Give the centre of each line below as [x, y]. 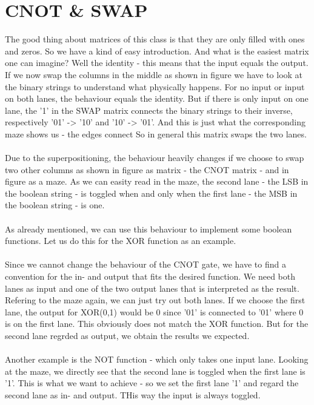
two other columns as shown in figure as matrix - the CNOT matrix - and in [147, 169]
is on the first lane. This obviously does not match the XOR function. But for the [157, 324]
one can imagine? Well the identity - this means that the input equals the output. [157, 63]
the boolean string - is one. [55, 205]
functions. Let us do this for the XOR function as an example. [121, 241]
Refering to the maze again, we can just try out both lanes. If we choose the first [155, 300]
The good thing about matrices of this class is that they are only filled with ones [155, 39]
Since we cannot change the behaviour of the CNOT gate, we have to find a [145, 264]
